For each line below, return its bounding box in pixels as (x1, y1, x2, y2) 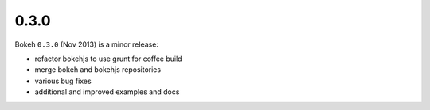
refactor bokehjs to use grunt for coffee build (34, 54, 182, 63)
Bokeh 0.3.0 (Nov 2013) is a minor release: (14, 40, 159, 49)
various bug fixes (34, 76, 92, 85)
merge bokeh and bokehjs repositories (34, 65, 162, 74)
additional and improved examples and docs (34, 87, 180, 97)
